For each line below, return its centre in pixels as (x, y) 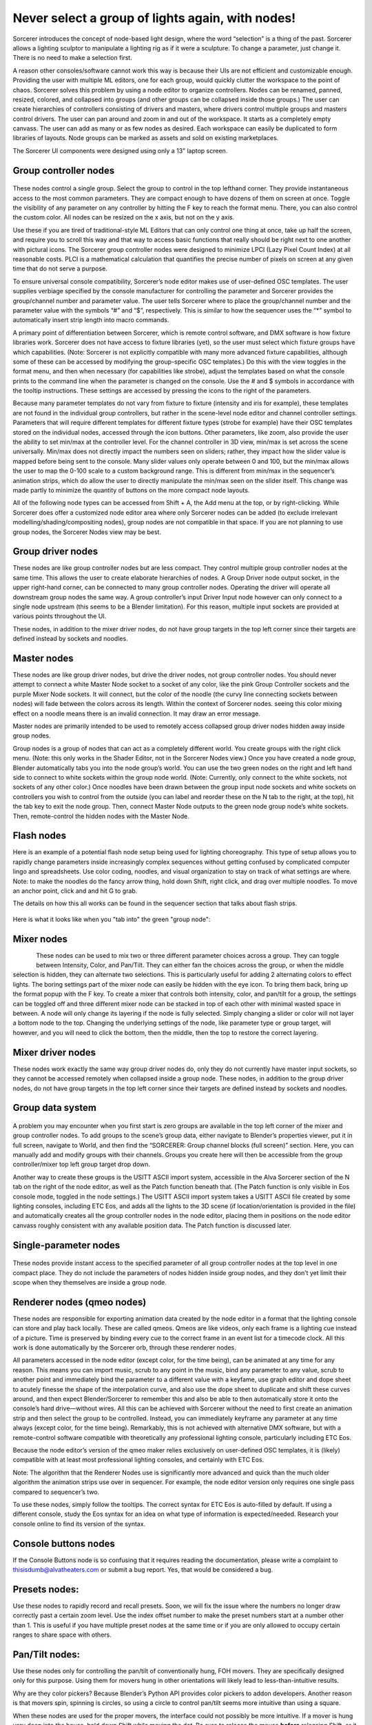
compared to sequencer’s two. (56, 1492)
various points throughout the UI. (60, 616)
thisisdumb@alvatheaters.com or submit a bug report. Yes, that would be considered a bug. (143, 1570)
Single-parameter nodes (66, 1245)
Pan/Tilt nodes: (46, 1654)
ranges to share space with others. (62, 1635)
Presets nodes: (46, 1589)
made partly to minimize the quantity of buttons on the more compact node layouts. (131, 490)
